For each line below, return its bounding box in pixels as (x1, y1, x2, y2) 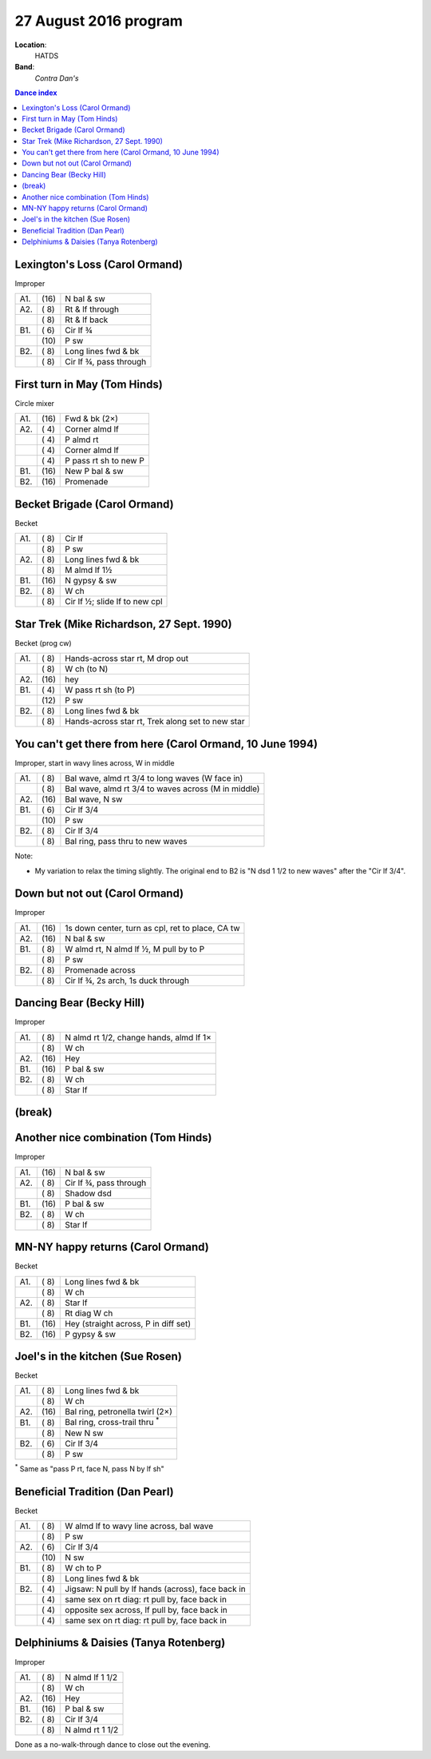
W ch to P (65, 1562, 102, 1574)
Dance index (14, 88, 57, 98)
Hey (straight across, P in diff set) (65, 1318, 192, 1329)
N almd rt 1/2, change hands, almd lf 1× (65, 1032, 212, 1043)
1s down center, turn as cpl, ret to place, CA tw (65, 922, 240, 933)
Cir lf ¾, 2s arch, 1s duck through (65, 975, 189, 986)
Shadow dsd (65, 1188, 112, 1199)
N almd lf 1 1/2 (65, 1671, 118, 1682)
